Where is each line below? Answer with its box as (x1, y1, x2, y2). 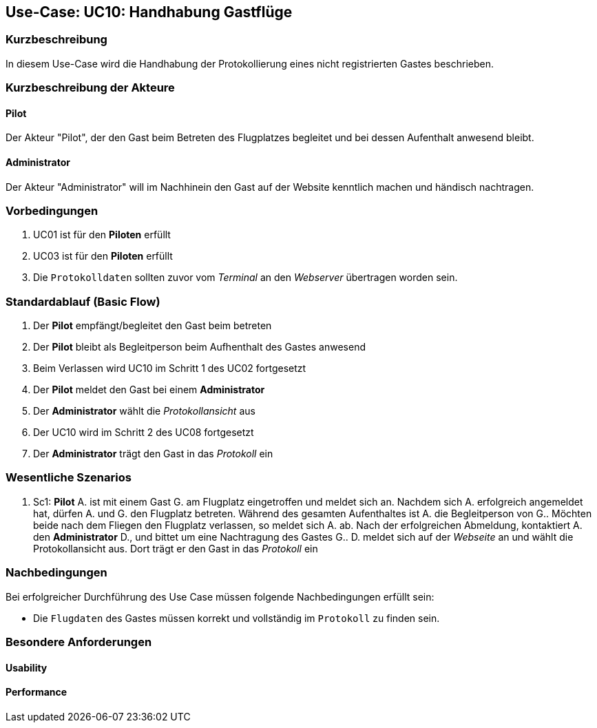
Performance (6, 686, 67, 698)
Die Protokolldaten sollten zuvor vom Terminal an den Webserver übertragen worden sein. (33, 271, 458, 284)
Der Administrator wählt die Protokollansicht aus (33, 405, 255, 417)
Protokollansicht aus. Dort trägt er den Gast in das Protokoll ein (33, 542, 318, 554)
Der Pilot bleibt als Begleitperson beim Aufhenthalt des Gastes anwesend (33, 341, 366, 353)
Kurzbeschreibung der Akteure (6, 81, 175, 95)
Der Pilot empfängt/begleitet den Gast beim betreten (33, 320, 272, 332)
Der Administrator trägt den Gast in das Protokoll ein (33, 448, 273, 460)
